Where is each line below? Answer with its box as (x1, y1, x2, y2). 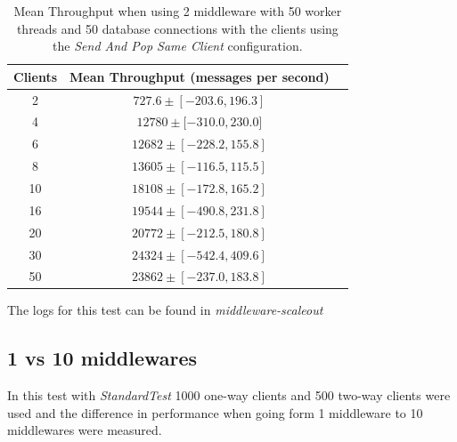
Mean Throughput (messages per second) (69, 67, 330, 85)
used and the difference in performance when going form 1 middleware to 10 (7, 403, 423, 422)
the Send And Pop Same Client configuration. (53, 36, 303, 55)
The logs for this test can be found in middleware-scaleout (7, 301, 323, 319)
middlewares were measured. (7, 421, 162, 439)
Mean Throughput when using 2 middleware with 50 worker (13, 2, 342, 20)
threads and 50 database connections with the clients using (16, 19, 339, 37)
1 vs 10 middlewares (7, 344, 198, 372)
